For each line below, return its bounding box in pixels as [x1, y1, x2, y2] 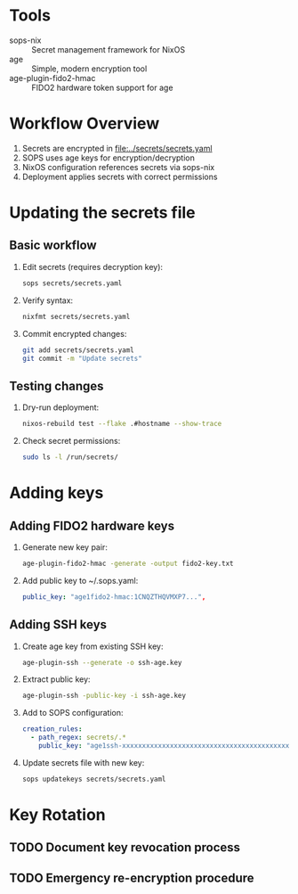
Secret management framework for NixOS [31, 44, 185, 54]
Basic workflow [9, 238, 97, 253]
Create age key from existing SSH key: [21, 641, 164, 652]
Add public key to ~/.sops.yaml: [21, 575, 139, 586]
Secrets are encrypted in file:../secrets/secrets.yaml [21, 143, 213, 153]
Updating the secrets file [9, 202, 196, 223]
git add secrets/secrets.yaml [21, 345, 135, 355]
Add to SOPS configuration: [21, 708, 124, 718]
